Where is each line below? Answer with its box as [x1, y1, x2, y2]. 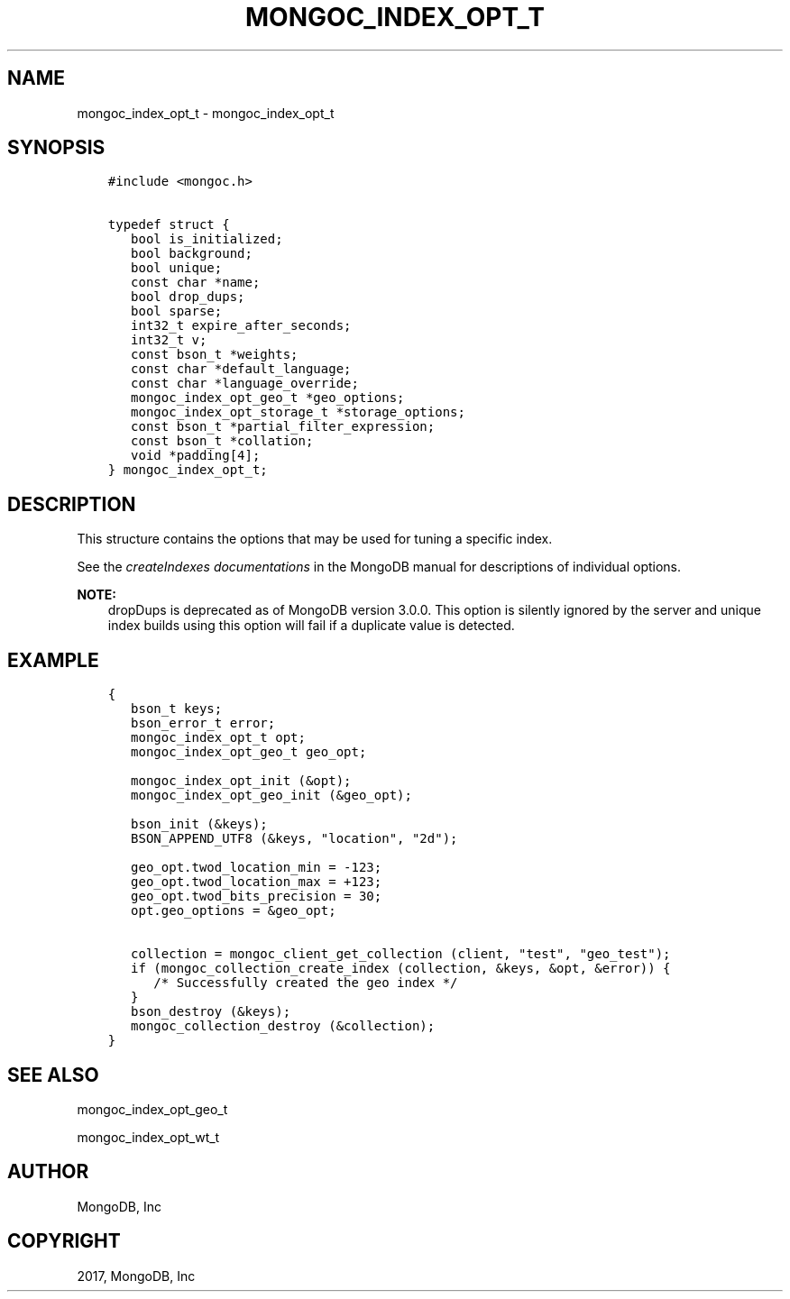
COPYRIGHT [7, 1230, 121, 1253]
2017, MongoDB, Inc [77, 1267, 196, 1284]
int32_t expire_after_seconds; [131, 318, 352, 334]
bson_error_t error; [131, 716, 276, 731]
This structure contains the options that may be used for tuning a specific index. [77, 531, 553, 547]
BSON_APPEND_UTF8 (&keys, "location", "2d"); [131, 831, 458, 846]
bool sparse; [131, 304, 223, 319]
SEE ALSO [7, 1063, 99, 1086]
